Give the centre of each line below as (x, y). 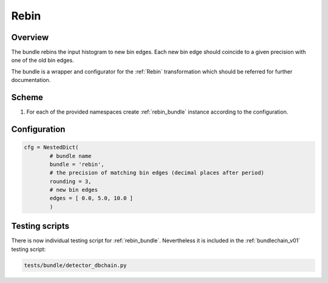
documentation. (31, 80)
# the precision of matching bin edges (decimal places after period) (157, 173)
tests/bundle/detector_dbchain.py (75, 265)
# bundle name (70, 156)
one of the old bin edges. (43, 60)
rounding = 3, (70, 181)
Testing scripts (40, 226)
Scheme (27, 97)
